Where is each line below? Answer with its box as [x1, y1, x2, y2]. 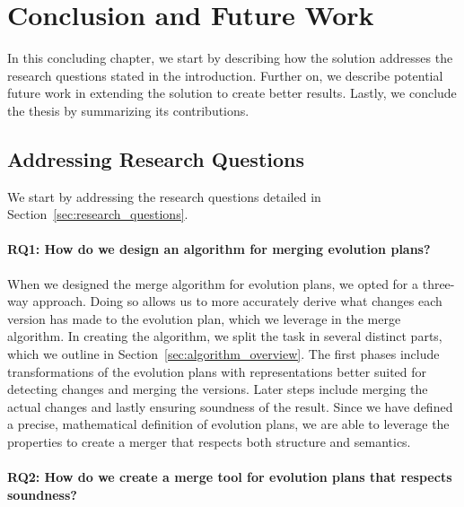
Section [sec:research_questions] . [7, 205, 188, 223]
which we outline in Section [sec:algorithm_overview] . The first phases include [7, 345, 440, 363]
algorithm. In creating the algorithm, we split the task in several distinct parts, [7, 327, 442, 345]
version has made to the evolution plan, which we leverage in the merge [7, 309, 401, 328]
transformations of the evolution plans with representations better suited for [7, 362, 427, 380]
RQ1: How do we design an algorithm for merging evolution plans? [7, 240, 431, 258]
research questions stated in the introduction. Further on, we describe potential [7, 66, 443, 84]
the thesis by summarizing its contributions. [7, 101, 250, 119]
